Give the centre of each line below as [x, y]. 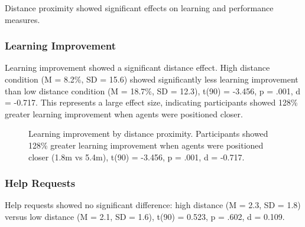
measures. [22, 19]
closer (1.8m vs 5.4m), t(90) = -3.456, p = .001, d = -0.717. [137, 157]
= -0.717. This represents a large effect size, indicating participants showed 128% [151, 102]
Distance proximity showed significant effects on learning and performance [139, 8]
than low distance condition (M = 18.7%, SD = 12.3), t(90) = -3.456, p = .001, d [153, 91]
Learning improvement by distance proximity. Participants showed [148, 134]
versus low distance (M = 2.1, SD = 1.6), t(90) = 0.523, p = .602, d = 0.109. [145, 216]
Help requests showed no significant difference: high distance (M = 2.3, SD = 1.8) [153, 205]
